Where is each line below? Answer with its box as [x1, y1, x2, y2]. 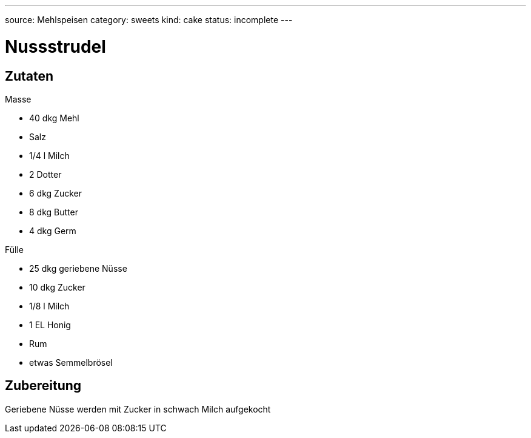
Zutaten [5, 68, 54, 84]
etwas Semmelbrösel [29, 357, 113, 368]
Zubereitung [5, 378, 82, 394]
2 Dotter [29, 169, 62, 180]
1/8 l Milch [29, 300, 70, 311]
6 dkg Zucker [29, 187, 82, 198]
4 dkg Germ [29, 225, 76, 236]
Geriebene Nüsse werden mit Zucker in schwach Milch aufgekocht [5, 403, 271, 414]
